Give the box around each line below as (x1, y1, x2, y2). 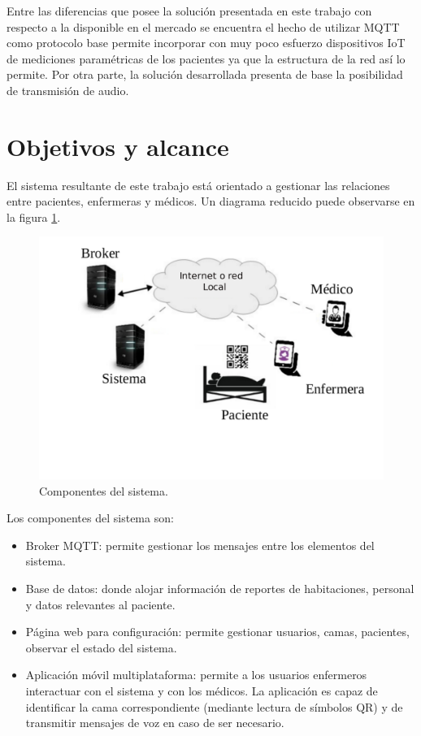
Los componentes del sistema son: (7, 509, 174, 526)
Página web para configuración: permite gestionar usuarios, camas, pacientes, (25, 623, 410, 640)
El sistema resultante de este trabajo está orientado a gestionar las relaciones (7, 176, 390, 193)
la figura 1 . (7, 208, 61, 225)
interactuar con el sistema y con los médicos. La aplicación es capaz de (25, 682, 378, 699)
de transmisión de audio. (7, 81, 129, 98)
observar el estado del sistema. (25, 639, 177, 656)
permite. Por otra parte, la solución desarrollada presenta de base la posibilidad (7, 66, 403, 83)
